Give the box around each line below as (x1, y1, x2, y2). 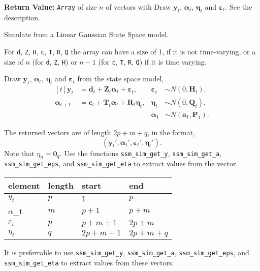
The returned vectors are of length (4, 127, 111, 137)
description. (4, 12, 40, 22)
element (8, 179, 40, 192)
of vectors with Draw (106, 2, 171, 12)
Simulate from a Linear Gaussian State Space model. (4, 29, 169, 40)
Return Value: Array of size (4, 2, 97, 12)
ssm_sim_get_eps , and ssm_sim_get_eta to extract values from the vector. (4, 158, 238, 169)
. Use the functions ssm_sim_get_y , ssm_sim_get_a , (59, 147, 222, 158)
